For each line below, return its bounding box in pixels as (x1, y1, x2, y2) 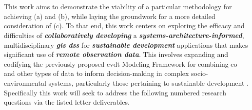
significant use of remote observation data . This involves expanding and (4, 49, 228, 59)
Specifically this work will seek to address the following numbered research (4, 87, 226, 97)
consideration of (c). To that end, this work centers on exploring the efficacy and (4, 20, 245, 31)
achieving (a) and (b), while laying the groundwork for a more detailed (4, 11, 215, 21)
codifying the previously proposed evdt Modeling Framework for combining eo (4, 58, 237, 69)
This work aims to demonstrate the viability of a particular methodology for (4, 1, 232, 12)
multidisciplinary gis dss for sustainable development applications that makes (4, 39, 248, 50)
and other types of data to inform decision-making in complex (4, 68, 189, 78)
